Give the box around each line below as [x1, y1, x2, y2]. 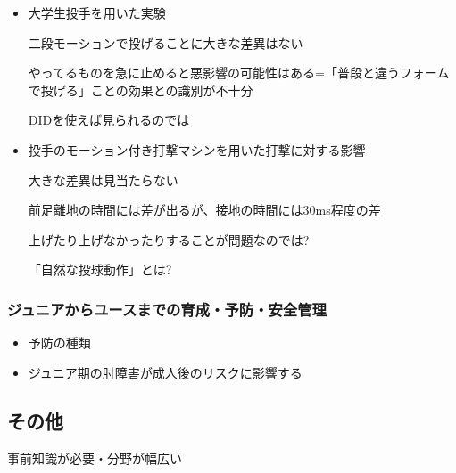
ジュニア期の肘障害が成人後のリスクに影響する [28, 363, 303, 381]
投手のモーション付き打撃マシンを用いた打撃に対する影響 [28, 140, 366, 159]
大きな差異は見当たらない [28, 170, 178, 189]
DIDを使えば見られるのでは [28, 110, 190, 129]
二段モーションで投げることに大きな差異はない [28, 33, 303, 52]
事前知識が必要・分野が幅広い [7, 448, 182, 467]
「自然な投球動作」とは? [28, 260, 172, 279]
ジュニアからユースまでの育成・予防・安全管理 [7, 298, 327, 320]
